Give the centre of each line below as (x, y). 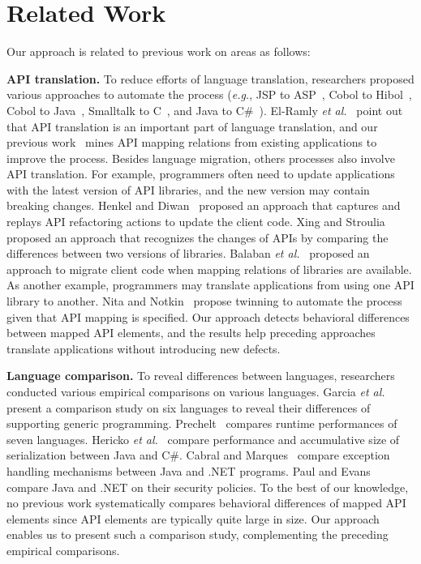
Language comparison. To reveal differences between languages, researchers (201, 376)
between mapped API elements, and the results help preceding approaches (191, 333)
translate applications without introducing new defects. (144, 348)
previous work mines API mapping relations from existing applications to (192, 142)
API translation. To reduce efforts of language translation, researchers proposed (210, 78)
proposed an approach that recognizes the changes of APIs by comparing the (198, 237)
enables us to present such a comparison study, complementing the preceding (198, 534)
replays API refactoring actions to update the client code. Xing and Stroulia (196, 222)
